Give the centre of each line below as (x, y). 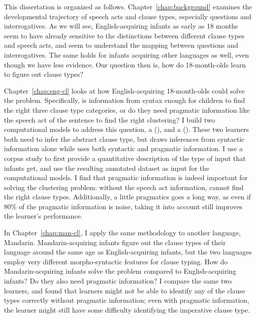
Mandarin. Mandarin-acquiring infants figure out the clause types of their (115, 242)
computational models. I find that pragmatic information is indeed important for (126, 177)
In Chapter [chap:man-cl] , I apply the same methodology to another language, (122, 233)
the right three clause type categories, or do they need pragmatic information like (127, 110)
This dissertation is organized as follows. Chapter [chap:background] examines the (128, 6)
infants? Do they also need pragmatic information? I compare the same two (118, 281)
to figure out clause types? (44, 74)
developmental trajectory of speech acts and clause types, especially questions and (128, 16)
